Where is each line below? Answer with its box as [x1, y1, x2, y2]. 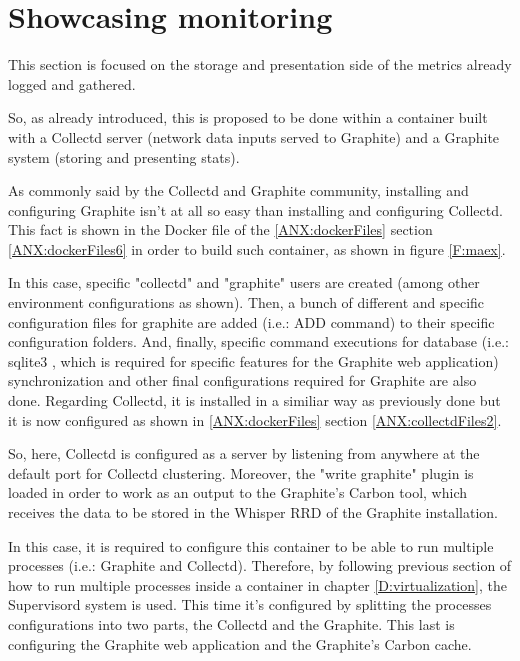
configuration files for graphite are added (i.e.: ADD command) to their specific [8, 311, 495, 332]
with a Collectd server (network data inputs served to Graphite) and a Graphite [8, 126, 500, 147]
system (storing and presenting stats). [8, 146, 240, 167]
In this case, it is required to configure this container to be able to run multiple [8, 535, 494, 556]
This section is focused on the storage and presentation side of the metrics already [8, 54, 512, 75]
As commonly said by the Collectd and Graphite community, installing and [8, 180, 469, 201]
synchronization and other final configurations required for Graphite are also [8, 370, 477, 391]
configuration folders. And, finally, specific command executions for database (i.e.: [8, 331, 509, 352]
